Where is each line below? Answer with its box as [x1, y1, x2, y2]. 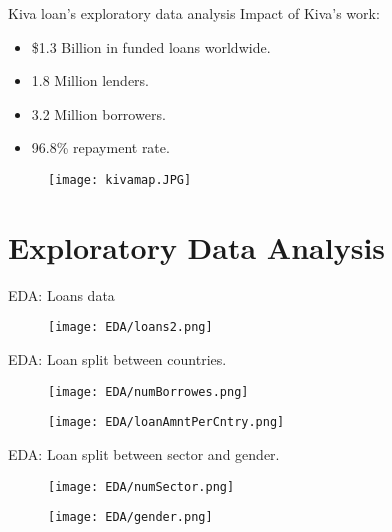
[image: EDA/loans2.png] [48, 320, 213, 335]
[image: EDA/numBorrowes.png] [48, 384, 249, 399]
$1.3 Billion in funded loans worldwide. [31, 36, 271, 57]
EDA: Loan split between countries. [8, 349, 227, 369]
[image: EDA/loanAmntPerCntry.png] [48, 415, 285, 430]
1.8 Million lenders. [31, 70, 149, 91]
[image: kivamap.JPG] [48, 172, 192, 187]
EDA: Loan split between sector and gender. [8, 443, 280, 464]
